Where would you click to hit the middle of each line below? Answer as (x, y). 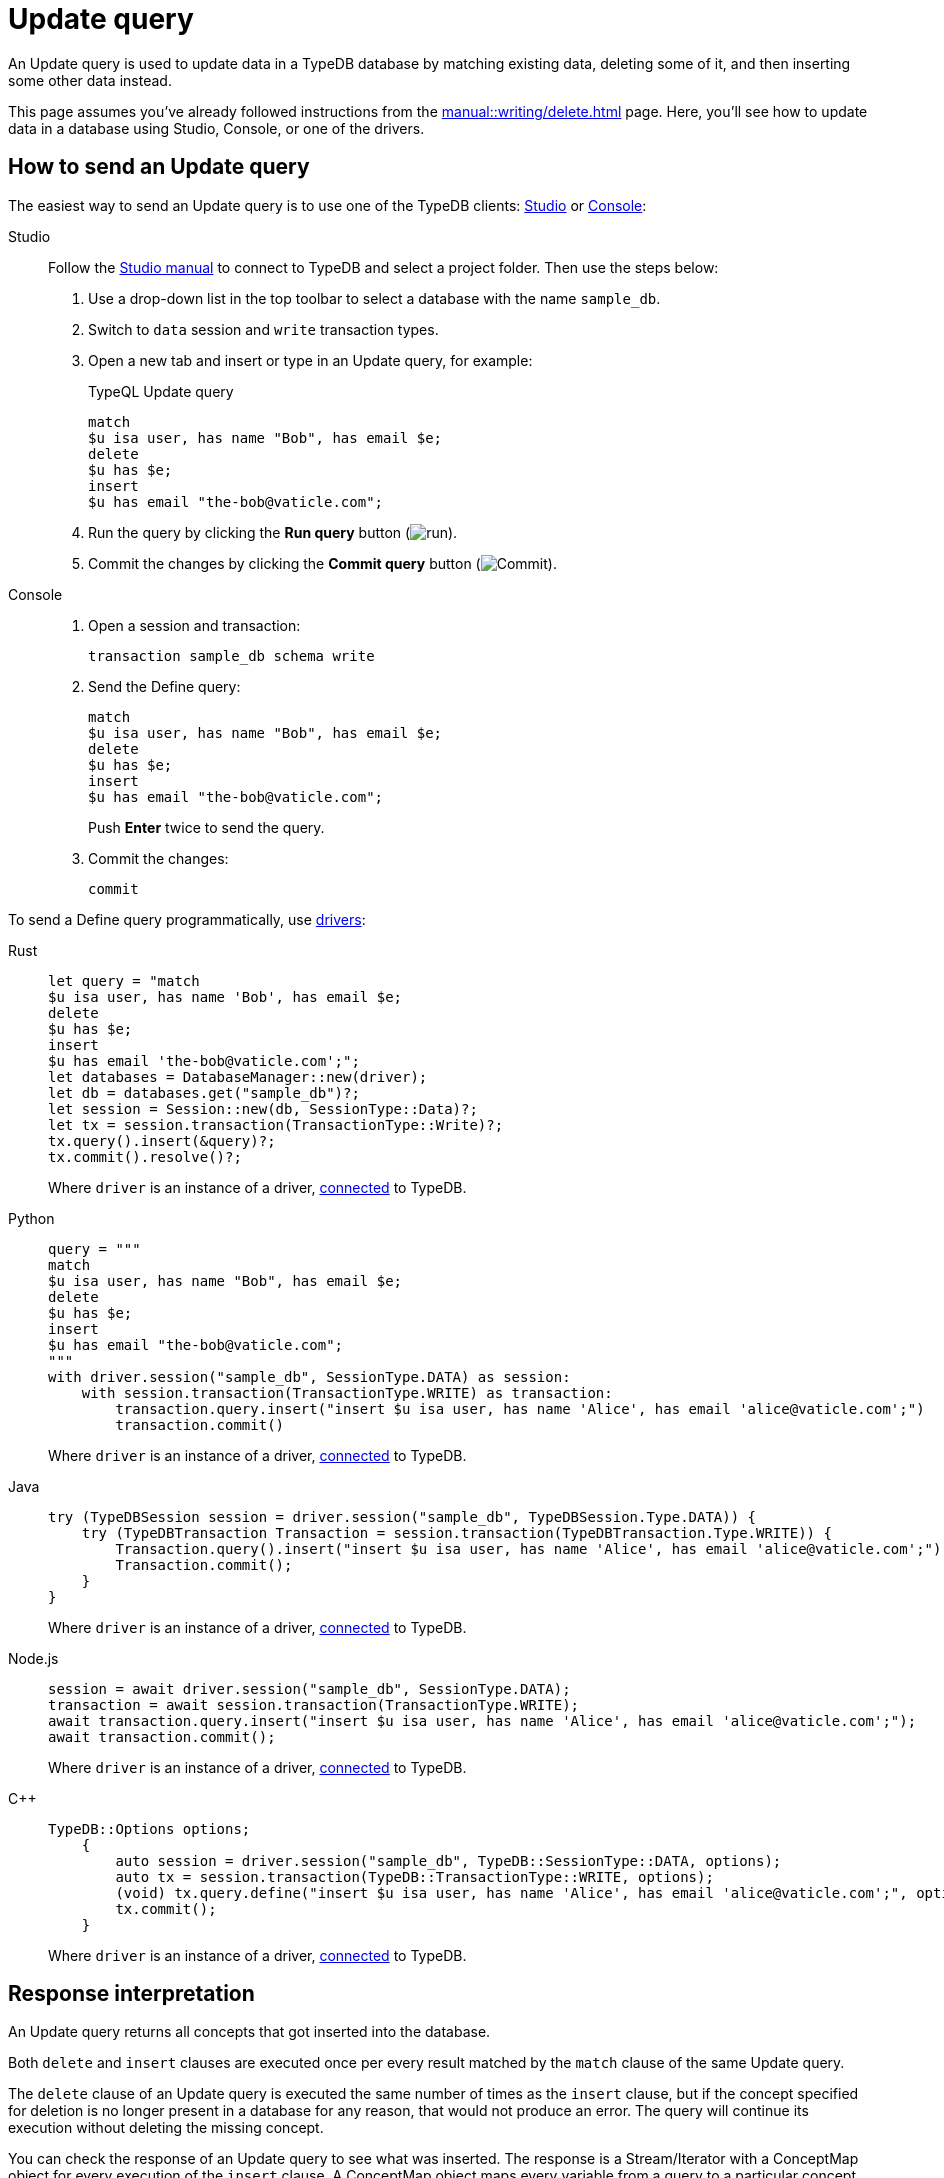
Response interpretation (131, 1994)
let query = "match (124, 980)
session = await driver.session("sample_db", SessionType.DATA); (309, 1688)
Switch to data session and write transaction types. (263, 329)
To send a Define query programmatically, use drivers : (187, 919)
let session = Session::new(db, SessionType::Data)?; (263, 1108)
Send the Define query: (164, 686)
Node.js (33, 1658)
